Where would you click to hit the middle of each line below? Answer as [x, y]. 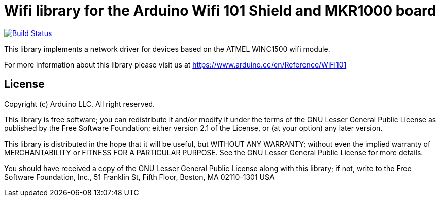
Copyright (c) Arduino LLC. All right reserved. [80, 104]
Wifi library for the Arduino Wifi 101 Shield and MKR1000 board [220, 11]
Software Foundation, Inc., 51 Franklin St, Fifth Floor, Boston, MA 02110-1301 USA [139, 177]
